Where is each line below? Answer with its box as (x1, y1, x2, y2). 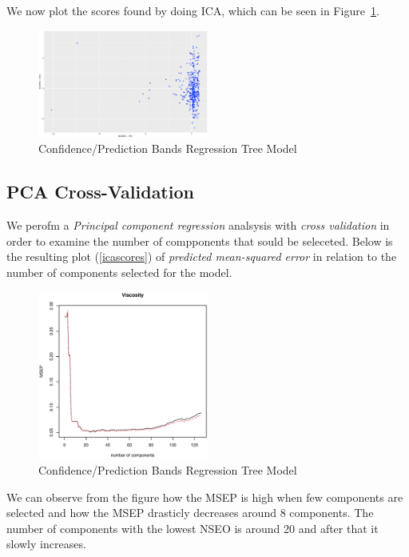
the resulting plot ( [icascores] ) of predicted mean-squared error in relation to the (6, 248, 397, 265)
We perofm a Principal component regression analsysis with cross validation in (6, 217, 390, 234)
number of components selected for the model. (6, 264, 232, 281)
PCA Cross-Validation (6, 179, 194, 204)
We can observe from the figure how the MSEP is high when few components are (6, 488, 403, 505)
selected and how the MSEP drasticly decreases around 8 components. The (6, 504, 374, 521)
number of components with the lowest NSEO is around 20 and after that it (6, 519, 379, 536)
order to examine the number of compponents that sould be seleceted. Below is (6, 232, 393, 249)
